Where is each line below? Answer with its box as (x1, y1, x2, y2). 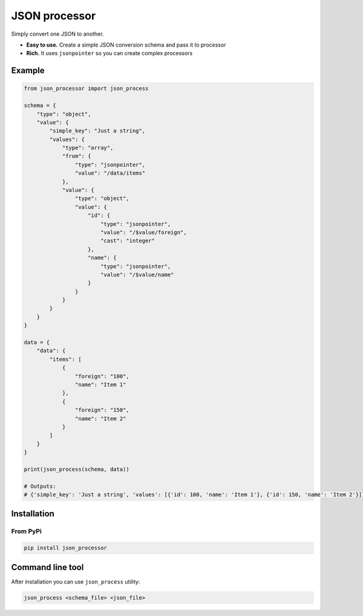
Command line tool (11, 562, 84, 572)
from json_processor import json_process (24, 85, 149, 92)
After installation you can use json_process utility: (11, 578, 140, 585)
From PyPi (11, 527, 42, 536)
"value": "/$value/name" (100, 271, 174, 278)
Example (11, 65, 45, 76)
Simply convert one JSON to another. (11, 30, 104, 37)
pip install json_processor (24, 545, 107, 551)
